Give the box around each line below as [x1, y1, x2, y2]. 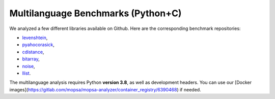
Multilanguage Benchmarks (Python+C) [9, 8, 182, 19]
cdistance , [22, 49, 44, 55]
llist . [22, 70, 31, 76]
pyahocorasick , [22, 42, 54, 48]
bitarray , [22, 56, 40, 62]
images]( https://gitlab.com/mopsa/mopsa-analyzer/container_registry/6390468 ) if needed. [9, 86, 201, 92]
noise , [22, 63, 35, 69]
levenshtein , [22, 35, 48, 41]
